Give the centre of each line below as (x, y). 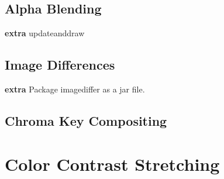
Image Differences (60, 65)
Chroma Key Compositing (86, 120)
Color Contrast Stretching (112, 163)
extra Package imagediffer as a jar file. (75, 89)
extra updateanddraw (45, 33)
